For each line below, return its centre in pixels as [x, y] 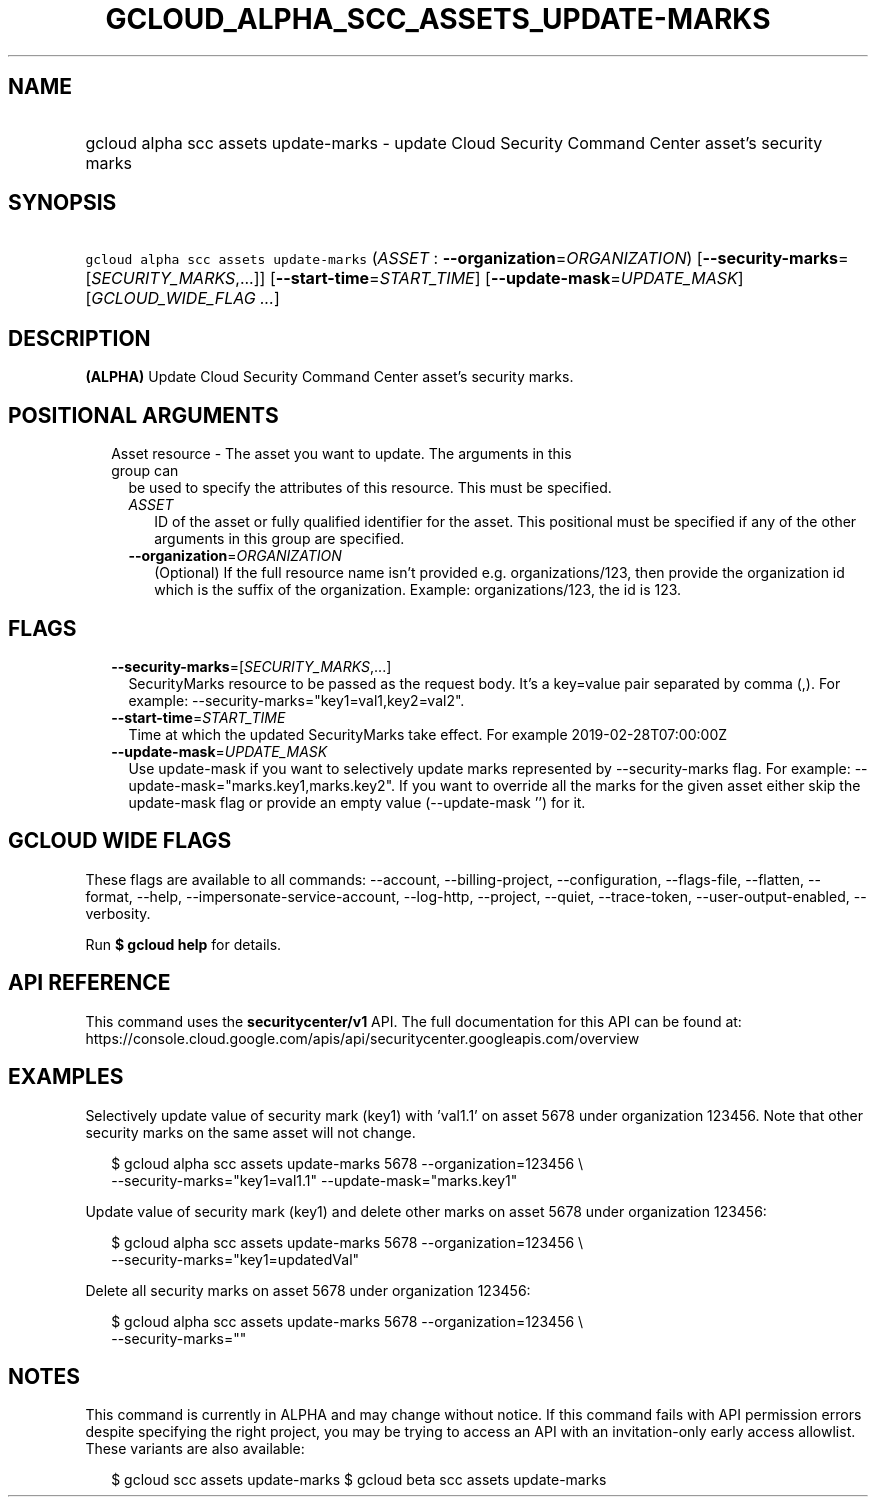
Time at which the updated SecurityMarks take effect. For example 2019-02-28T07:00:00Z [428, 734]
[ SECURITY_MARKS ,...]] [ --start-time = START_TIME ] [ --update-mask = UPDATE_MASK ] [414, 278]
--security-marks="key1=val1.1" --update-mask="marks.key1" [314, 1180]
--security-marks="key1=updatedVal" [235, 1259]
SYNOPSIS [62, 203]
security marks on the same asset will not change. [250, 1132]
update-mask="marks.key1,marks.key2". [262, 785]
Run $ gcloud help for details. [183, 944]
